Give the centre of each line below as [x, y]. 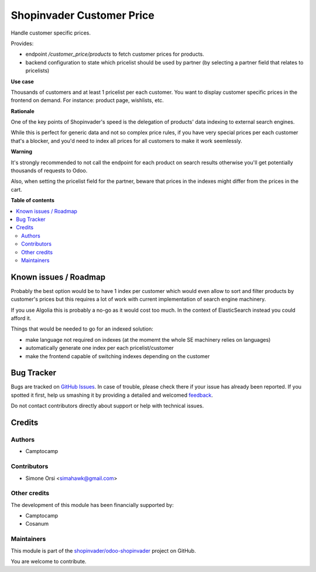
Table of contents [33, 200]
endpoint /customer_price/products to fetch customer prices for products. [115, 54]
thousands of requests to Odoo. [49, 171]
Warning [21, 152]
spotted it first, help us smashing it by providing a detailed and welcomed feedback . [112, 395]
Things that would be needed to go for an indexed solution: [82, 329]
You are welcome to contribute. [49, 561]
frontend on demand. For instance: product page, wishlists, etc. [87, 100]
